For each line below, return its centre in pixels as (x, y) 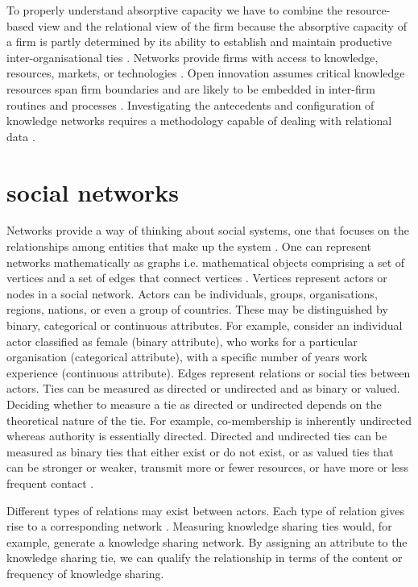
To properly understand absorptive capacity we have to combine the (175, 10)
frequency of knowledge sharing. (85, 573)
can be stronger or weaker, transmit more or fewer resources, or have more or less (208, 467)
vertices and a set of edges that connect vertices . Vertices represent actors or (197, 278)
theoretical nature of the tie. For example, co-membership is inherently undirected (209, 420)
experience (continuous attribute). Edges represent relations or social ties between (209, 372)
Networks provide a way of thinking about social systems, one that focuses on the (208, 230)
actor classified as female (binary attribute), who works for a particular (182, 341)
